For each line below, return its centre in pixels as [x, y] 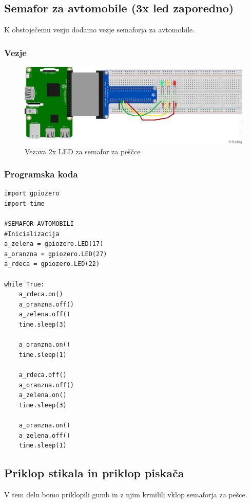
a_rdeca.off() [43, 375]
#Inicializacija [32, 234]
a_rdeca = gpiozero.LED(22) [52, 264]
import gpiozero [32, 194]
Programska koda [41, 174]
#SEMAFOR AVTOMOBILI [39, 224]
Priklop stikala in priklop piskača [94, 473]
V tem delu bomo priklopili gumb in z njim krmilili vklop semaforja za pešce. [126, 494]
